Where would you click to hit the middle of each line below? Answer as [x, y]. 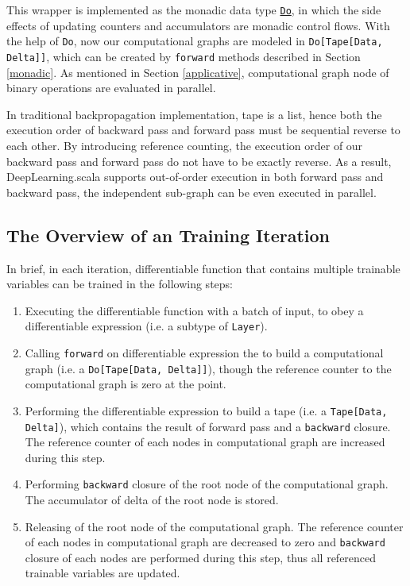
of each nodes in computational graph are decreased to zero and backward [205, 542]
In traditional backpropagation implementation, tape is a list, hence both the [194, 114]
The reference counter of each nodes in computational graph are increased [205, 442]
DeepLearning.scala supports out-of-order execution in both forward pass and [195, 177]
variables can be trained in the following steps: [120, 284]
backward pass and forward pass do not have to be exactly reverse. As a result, [199, 161]
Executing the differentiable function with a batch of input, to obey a [194, 310]
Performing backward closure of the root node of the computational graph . [207, 484]
